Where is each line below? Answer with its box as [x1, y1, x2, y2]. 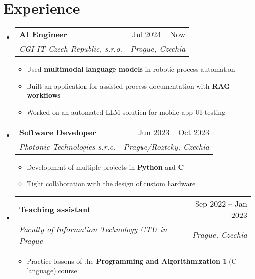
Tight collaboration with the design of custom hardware [27, 178, 196, 188]
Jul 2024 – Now [132, 29, 186, 40]
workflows [27, 90, 61, 100]
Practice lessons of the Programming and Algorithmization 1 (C [27, 255, 237, 266]
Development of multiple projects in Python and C [27, 161, 184, 172]
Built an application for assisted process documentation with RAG [27, 80, 230, 91]
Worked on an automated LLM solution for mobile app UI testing [27, 106, 226, 117]
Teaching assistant [19, 203, 91, 215]
